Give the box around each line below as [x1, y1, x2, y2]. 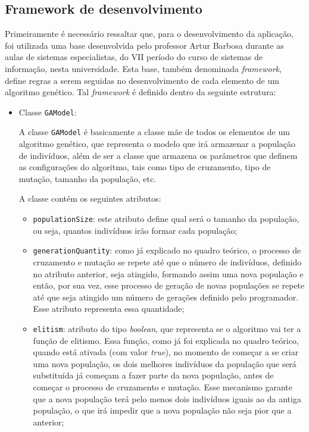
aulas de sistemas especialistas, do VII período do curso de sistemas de [5, 51, 263, 63]
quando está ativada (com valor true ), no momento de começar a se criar [33, 346, 299, 358]
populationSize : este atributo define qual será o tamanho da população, [33, 212, 299, 225]
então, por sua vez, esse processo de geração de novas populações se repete [33, 279, 305, 292]
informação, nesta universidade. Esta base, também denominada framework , [5, 62, 282, 74]
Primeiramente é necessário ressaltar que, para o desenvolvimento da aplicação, [5, 27, 294, 40]
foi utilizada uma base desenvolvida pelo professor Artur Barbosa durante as [5, 39, 284, 51]
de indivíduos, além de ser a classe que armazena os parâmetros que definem [18, 149, 298, 161]
